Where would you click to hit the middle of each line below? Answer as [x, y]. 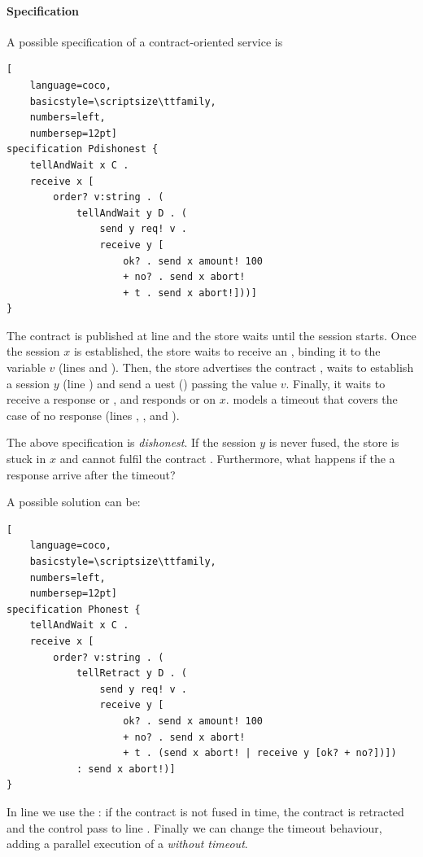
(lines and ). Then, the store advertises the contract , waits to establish [236, 367]
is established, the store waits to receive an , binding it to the [227, 351]
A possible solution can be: [74, 502]
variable [26, 367]
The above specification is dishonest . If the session [131, 442]
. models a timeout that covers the [312, 399]
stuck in [26, 459]
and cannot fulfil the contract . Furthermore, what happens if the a [227, 459]
